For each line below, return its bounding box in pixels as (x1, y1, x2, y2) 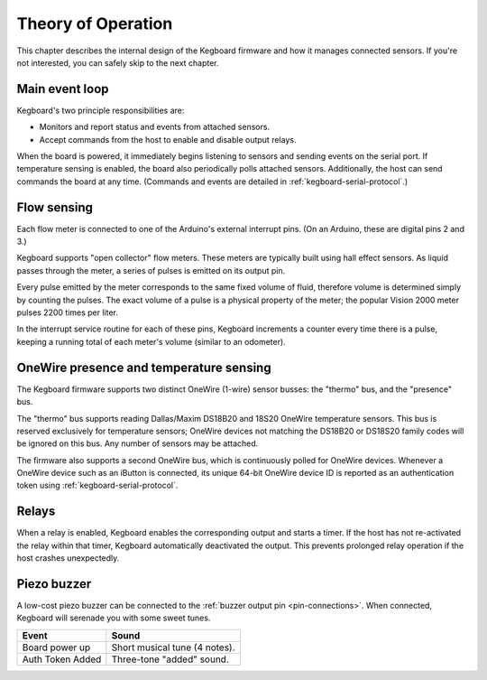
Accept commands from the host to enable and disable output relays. (39, 134, 297, 144)
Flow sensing (16, 200, 94, 215)
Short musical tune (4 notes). (111, 641, 235, 654)
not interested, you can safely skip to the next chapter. (16, 57, 220, 68)
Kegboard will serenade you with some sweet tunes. (16, 612, 211, 623)
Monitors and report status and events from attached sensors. (39, 122, 271, 133)
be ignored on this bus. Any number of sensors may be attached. (16, 438, 259, 449)
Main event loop (16, 81, 109, 97)
